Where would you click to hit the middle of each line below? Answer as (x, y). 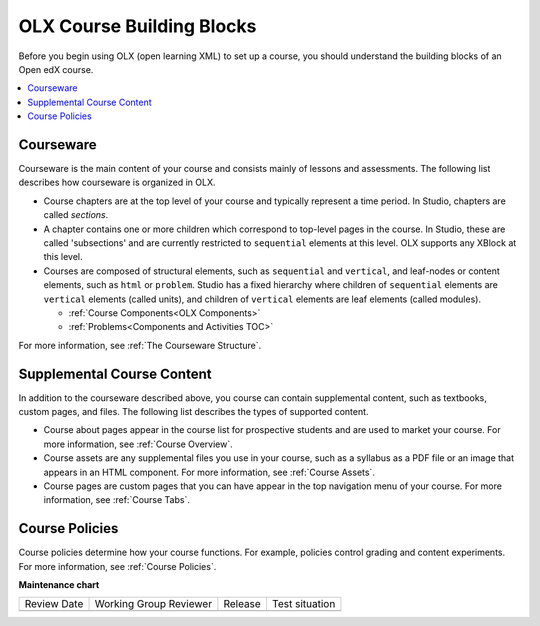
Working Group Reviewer (153, 604)
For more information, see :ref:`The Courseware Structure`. (140, 345)
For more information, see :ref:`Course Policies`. (117, 566)
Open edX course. (56, 69)
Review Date (54, 604)
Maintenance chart (59, 585)
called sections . (76, 215)
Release (242, 604)
